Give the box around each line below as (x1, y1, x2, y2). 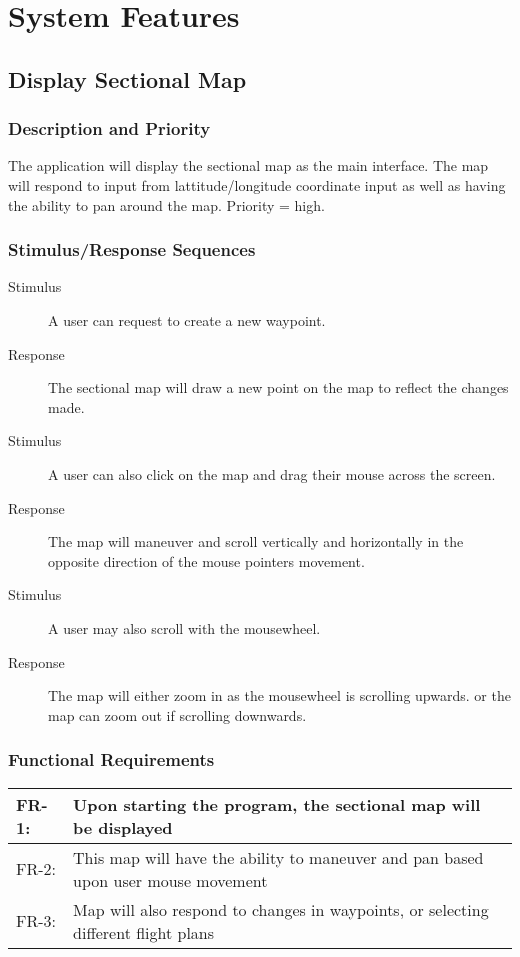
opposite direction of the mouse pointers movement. (48, 550, 365, 571)
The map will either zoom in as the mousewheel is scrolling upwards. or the (48, 685, 511, 706)
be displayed (73, 815, 173, 839)
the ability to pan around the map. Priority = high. (8, 194, 325, 215)
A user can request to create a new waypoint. (48, 309, 326, 330)
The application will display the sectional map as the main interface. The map (8, 155, 489, 176)
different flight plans (73, 920, 215, 944)
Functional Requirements (8, 747, 215, 772)
